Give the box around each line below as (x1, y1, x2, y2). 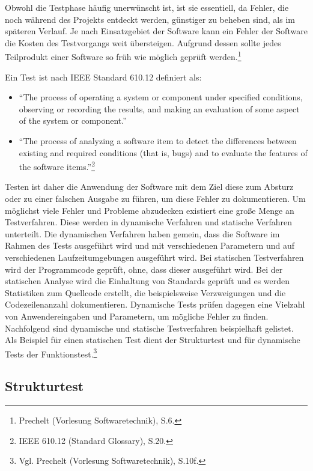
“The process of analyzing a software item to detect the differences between (19, 135, 297, 147)
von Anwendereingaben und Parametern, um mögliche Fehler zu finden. (5, 309, 269, 322)
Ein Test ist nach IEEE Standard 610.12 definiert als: (5, 70, 202, 83)
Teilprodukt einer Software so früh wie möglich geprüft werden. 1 (5, 49, 242, 63)
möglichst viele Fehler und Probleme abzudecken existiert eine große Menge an (5, 204, 294, 216)
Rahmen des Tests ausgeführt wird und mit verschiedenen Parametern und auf (5, 239, 295, 252)
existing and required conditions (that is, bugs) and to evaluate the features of (19, 146, 308, 159)
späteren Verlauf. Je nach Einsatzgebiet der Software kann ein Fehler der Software (5, 25, 308, 37)
